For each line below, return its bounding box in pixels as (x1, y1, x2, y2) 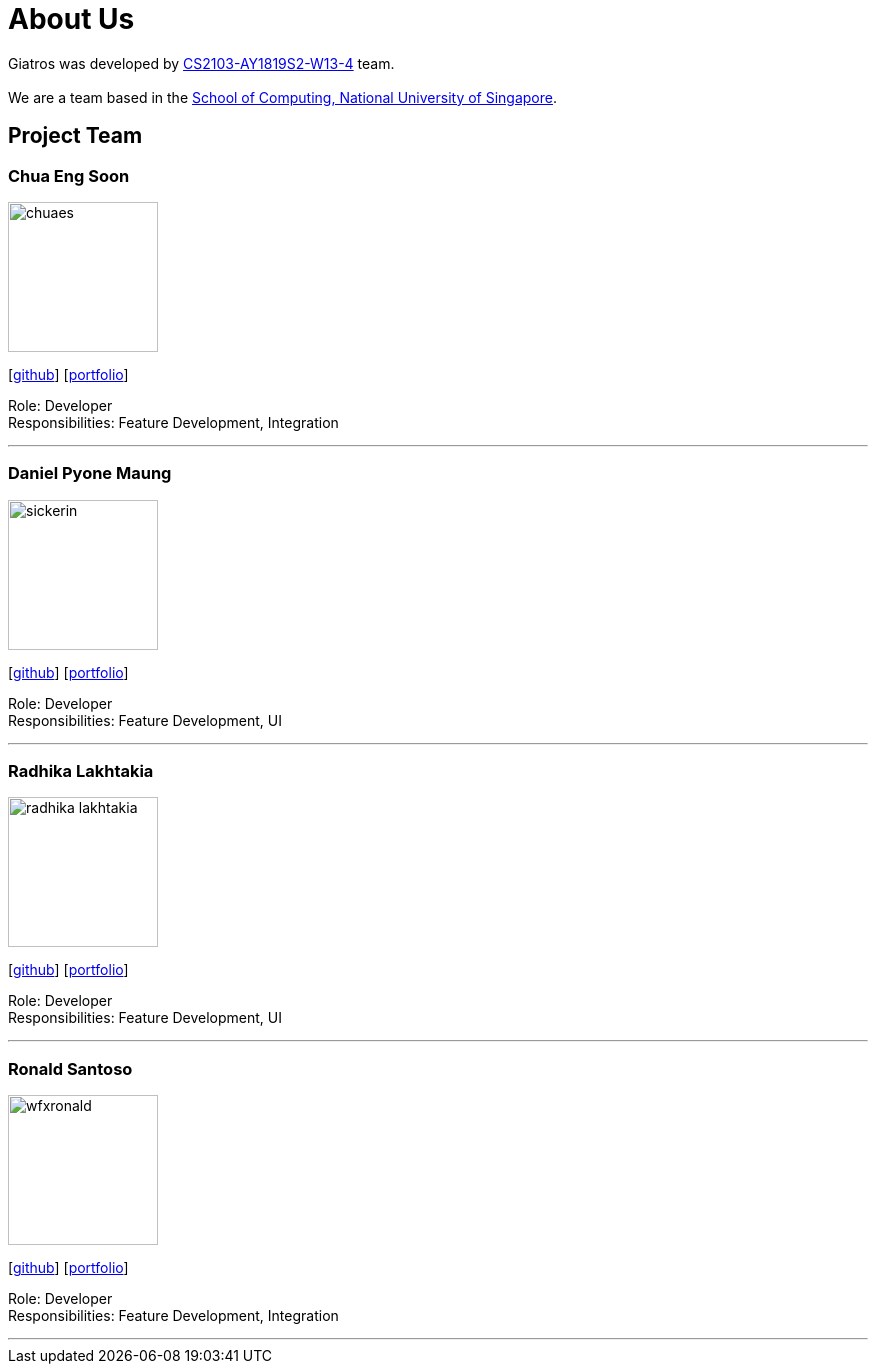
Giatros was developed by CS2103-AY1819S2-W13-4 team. (8, 54, 395, 72)
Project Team (8, 123, 143, 149)
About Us (8, 2, 135, 36)
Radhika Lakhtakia (8, 761, 154, 782)
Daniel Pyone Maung (8, 463, 172, 484)
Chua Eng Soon (8, 165, 130, 186)
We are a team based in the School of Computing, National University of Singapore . (8, 88, 558, 106)
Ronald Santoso (8, 1058, 133, 1079)
